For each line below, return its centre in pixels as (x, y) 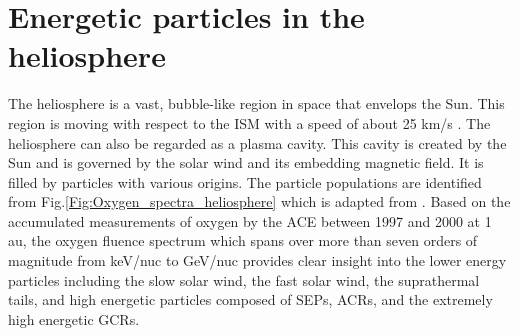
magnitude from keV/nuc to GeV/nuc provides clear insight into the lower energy (257, 260)
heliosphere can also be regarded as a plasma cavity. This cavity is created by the (257, 142)
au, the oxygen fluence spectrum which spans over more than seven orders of (243, 240)
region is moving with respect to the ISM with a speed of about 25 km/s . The (249, 122)
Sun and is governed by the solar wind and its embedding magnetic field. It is (246, 162)
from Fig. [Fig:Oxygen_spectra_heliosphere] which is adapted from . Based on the (259, 201)
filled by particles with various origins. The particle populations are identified (245, 181)
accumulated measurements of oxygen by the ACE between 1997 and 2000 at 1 (250, 220)
